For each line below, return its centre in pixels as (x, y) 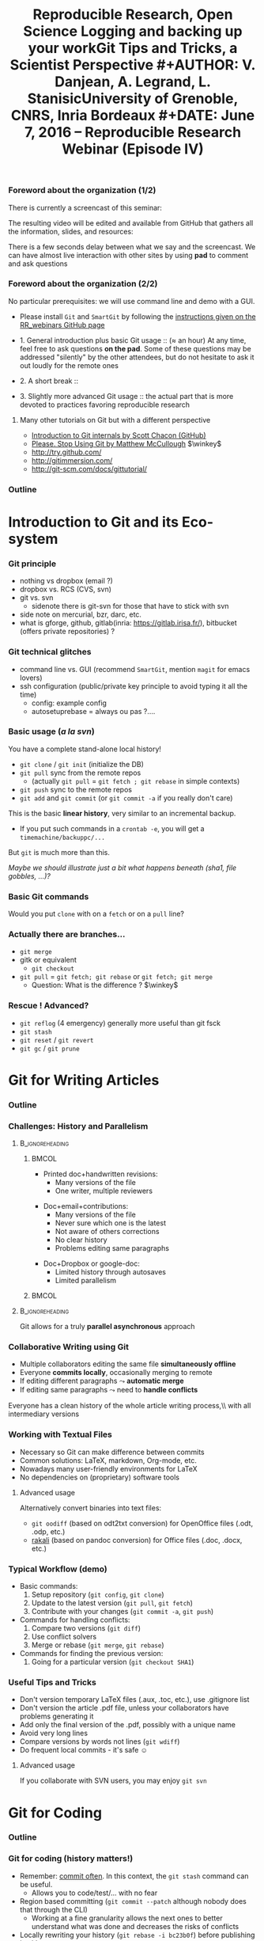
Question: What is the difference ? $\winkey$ (105, 985)
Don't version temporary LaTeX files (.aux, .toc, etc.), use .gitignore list (134, 1700)
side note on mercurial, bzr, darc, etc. (81, 614)
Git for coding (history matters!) (71, 1859)
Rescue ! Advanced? (49, 1005)
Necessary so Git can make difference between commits (112, 1452)
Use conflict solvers (64, 1637)
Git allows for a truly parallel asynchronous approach (107, 1327)
